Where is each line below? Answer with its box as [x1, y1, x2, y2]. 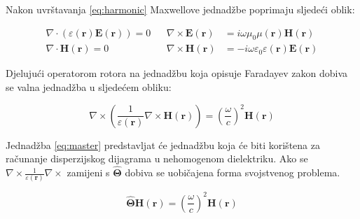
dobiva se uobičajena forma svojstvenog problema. [125, 165, 340, 180]
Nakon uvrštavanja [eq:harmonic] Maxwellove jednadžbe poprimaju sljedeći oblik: [6, 2, 355, 16]
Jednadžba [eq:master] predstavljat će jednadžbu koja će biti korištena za [6, 137, 320, 152]
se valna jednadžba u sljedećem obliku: [6, 80, 172, 94]
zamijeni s [67, 165, 110, 180]
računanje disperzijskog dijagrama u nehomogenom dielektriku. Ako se [6, 151, 308, 166]
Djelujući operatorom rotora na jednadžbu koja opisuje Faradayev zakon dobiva [6, 66, 348, 80]
